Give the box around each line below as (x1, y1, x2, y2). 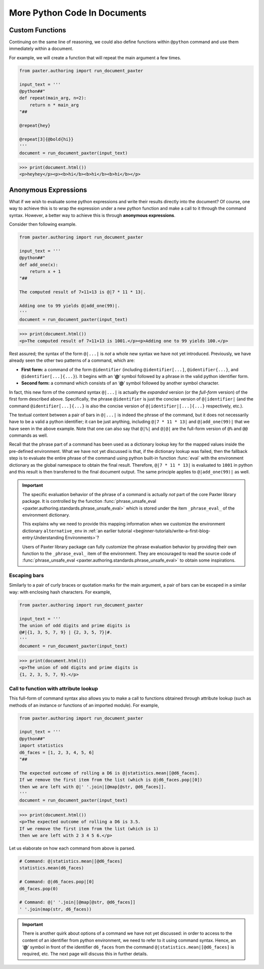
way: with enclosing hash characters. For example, (9, 589, 111, 595)
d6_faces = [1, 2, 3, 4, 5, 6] (19, 750, 95, 755)
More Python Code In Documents (9, 7, 147, 18)
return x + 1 (29, 269, 61, 274)
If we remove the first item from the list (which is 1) (19, 826, 159, 831)
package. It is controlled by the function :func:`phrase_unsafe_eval (22, 498, 156, 504)
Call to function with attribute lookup (9, 685, 98, 692)
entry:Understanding (22, 535, 65, 541)
